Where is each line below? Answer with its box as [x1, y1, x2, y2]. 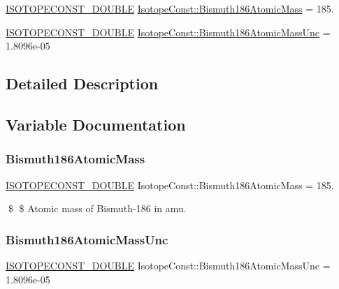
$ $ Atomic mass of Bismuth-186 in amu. [8, 201, 187, 216]
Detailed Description [6, 73, 159, 94]
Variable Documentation [6, 113, 186, 135]
